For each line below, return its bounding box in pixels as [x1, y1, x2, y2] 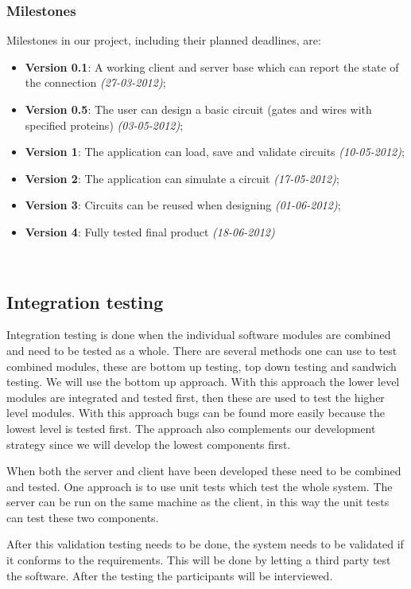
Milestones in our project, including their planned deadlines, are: [6, 32, 321, 49]
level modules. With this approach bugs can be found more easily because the [6, 404, 386, 421]
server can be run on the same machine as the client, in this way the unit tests [6, 493, 390, 510]
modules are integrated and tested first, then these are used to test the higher [6, 388, 385, 405]
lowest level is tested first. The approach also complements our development [6, 419, 376, 436]
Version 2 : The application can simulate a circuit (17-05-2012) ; [25, 170, 339, 186]
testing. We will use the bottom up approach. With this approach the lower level [6, 373, 400, 390]
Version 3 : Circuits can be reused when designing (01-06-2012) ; [25, 197, 341, 213]
